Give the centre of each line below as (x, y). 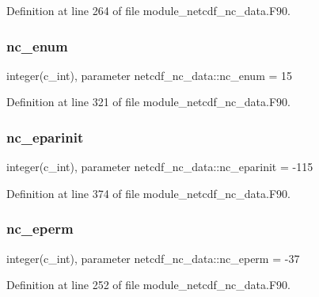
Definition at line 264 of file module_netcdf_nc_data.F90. (148, 10)
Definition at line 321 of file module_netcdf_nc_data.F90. (148, 102)
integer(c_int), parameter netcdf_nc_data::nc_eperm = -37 (153, 258)
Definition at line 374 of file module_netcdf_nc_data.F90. (148, 193)
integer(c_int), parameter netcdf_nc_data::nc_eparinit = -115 (160, 167)
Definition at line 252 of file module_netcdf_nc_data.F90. (148, 285)
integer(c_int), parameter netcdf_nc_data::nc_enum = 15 (150, 75)
